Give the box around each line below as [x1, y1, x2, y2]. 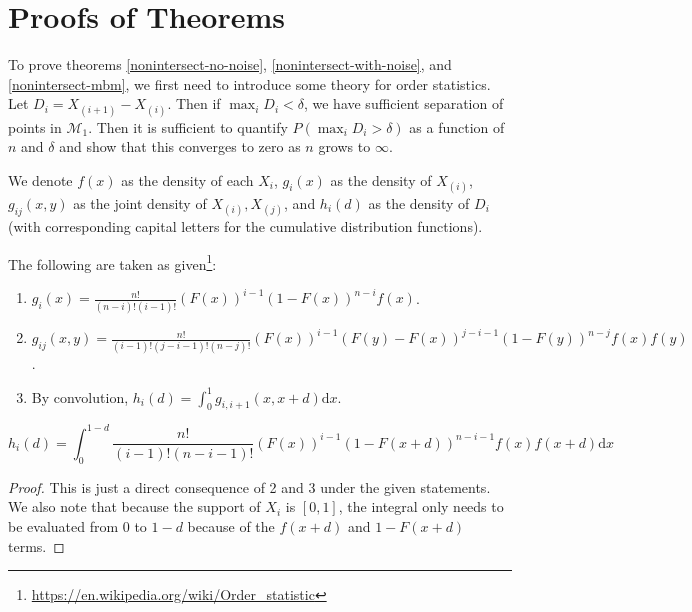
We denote [8, 169, 73, 190]
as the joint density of [73, 192, 207, 213]
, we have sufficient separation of [303, 93, 504, 114]
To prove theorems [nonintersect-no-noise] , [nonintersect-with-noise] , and [8, 54, 452, 75]
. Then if [167, 93, 221, 114]
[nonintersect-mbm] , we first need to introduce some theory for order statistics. [8, 73, 491, 94]
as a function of [409, 116, 505, 137]
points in [8, 116, 62, 137]
